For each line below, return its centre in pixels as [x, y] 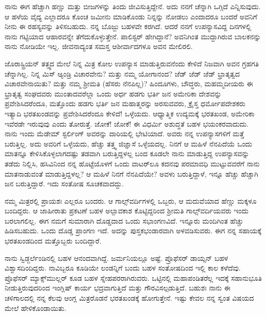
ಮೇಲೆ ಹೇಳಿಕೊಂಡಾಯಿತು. [35, 308]
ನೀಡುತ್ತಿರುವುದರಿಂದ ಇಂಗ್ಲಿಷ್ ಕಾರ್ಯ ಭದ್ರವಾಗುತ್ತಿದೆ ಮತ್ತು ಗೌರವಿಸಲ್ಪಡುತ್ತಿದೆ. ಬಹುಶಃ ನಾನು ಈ [118, 288]
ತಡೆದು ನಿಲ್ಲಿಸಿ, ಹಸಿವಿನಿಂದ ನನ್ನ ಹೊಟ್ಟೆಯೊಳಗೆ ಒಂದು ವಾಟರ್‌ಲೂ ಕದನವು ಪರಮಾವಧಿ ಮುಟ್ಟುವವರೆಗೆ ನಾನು [132, 163]
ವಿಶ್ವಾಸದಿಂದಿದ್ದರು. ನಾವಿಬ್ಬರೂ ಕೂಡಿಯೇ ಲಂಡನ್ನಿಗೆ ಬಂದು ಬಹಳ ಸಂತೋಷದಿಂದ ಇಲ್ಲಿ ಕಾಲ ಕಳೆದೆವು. [123, 268]
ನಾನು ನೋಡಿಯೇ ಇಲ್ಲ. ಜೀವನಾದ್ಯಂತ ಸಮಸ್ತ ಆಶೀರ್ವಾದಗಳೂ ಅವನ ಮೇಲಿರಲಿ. [99, 46]
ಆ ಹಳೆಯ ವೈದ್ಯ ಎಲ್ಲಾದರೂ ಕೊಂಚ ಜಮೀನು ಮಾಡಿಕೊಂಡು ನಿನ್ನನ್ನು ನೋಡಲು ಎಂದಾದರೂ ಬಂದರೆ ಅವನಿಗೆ [131, 16]
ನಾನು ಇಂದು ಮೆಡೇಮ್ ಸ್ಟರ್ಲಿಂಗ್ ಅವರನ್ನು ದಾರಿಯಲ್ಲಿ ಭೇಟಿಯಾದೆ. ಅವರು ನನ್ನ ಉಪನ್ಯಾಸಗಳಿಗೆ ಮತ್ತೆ [124, 134]
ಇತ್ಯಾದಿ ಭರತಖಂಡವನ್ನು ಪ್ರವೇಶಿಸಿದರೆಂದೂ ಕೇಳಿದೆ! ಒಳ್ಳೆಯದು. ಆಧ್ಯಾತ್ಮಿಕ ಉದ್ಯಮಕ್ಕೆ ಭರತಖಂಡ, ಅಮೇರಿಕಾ [130, 113]
